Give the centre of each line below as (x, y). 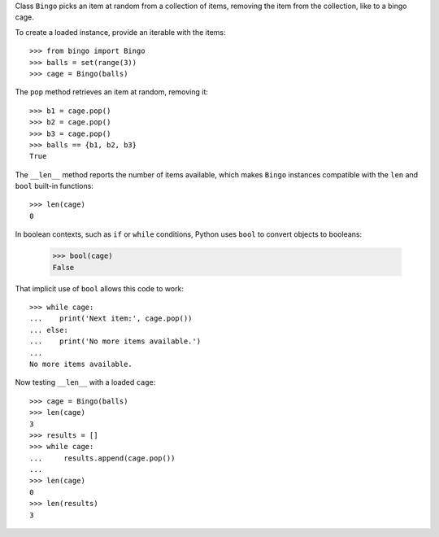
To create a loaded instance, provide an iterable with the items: (121, 32)
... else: (49, 330)
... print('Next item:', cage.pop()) (111, 319)
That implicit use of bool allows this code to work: (100, 288)
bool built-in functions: (54, 186)
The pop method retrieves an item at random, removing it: (112, 92)
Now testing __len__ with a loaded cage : (85, 382)
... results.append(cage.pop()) (102, 458)
